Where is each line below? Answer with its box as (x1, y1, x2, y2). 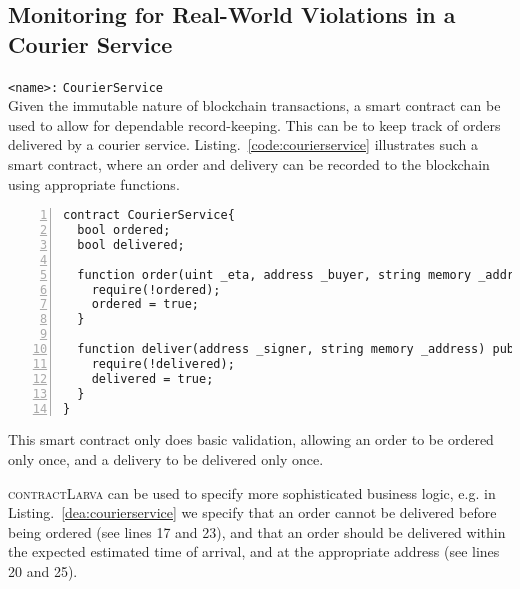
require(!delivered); (91, 356, 235, 371)
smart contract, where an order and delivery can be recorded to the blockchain (8, 154, 490, 175)
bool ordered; (77, 223, 171, 238)
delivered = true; (91, 371, 214, 386)
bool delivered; (77, 237, 185, 252)
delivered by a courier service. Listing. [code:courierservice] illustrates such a (8, 134, 478, 155)
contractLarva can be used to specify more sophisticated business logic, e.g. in (8, 482, 496, 503)
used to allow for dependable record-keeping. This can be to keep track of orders (8, 114, 501, 135)
